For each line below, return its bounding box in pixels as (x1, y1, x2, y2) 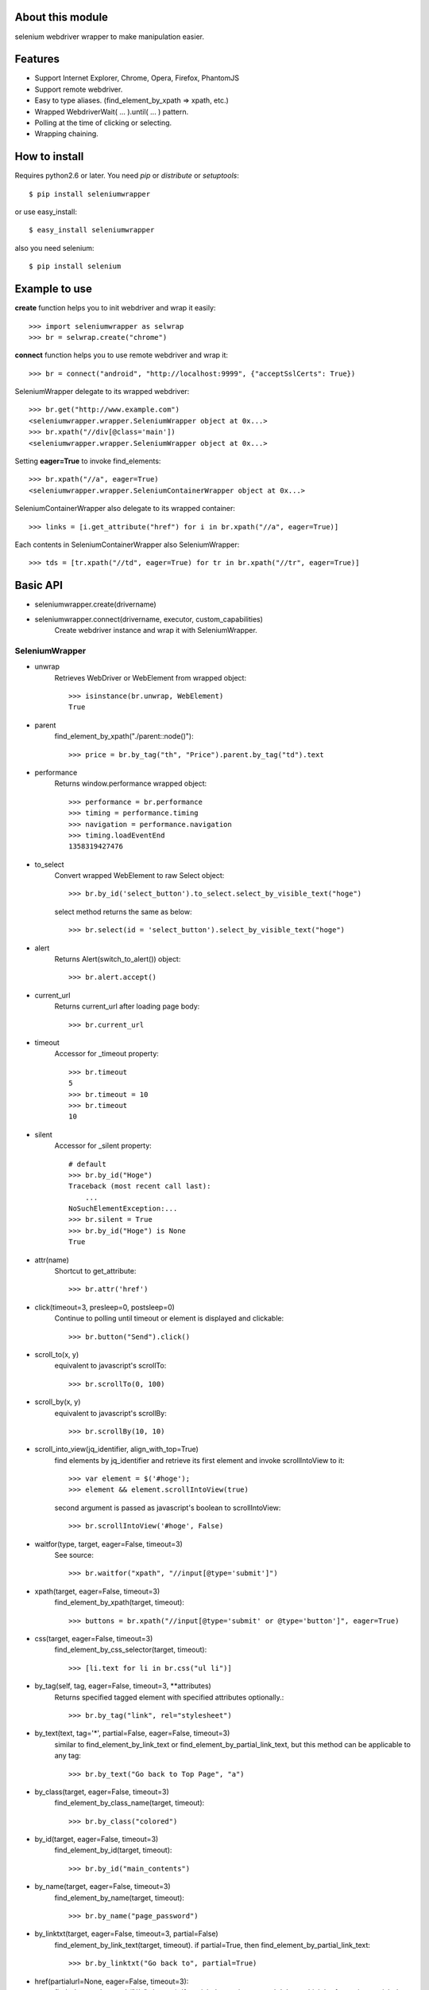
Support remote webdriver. (34, 84, 123, 94)
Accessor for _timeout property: (54, 1049, 159, 1059)
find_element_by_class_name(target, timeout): (54, 1798, 205, 1808)
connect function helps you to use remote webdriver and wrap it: (14, 350, 229, 360)
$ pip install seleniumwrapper (29, 189, 151, 198)
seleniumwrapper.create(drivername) (34, 599, 157, 609)
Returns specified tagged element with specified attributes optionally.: (54, 1692, 284, 1702)
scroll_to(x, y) (34, 1349, 79, 1359)
